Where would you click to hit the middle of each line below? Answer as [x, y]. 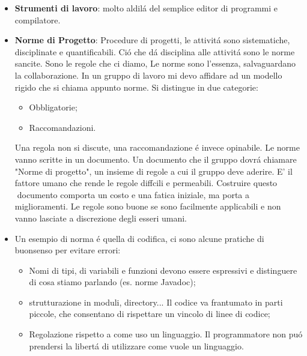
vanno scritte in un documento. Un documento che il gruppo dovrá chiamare [156, 159]
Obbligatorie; [53, 107]
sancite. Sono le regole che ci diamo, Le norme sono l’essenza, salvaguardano [155, 63]
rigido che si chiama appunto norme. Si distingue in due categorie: [136, 87]
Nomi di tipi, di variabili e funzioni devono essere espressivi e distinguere [163, 270]
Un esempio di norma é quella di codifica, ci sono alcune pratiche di [139, 238]
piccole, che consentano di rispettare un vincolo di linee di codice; [150, 314]
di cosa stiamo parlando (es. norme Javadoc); [112, 282]
